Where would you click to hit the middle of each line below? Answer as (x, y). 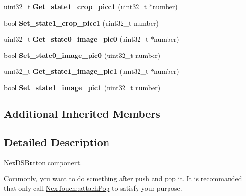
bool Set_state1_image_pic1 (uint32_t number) (82, 87)
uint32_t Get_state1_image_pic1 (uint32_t (76, 71)
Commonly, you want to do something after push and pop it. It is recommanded (123, 178)
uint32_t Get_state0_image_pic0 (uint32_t (76, 39)
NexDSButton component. (43, 162)
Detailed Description (57, 142)
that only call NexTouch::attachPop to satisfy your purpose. (93, 188)
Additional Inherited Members (82, 113)
